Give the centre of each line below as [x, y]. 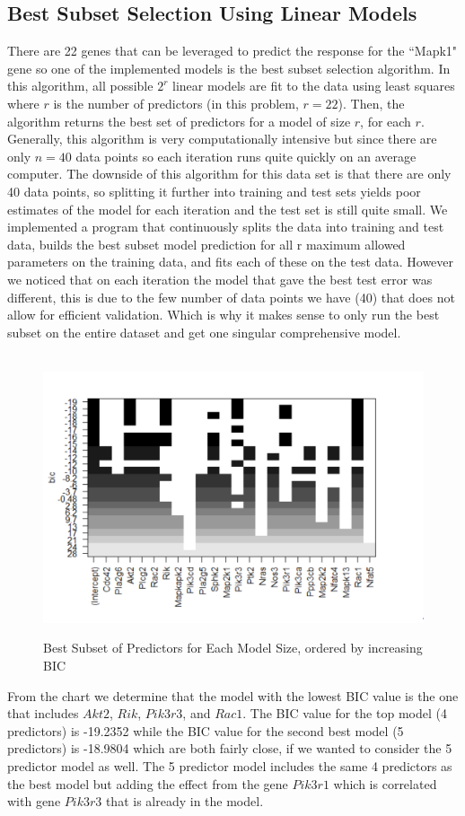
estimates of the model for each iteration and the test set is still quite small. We [228, 209]
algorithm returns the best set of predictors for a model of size [179, 121]
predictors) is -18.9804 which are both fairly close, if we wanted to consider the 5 [230, 748]
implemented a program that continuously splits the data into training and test [226, 227]
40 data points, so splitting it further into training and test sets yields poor [214, 191]
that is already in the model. [184, 801]
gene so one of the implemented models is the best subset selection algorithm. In [229, 68]
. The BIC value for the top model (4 [345, 713]
